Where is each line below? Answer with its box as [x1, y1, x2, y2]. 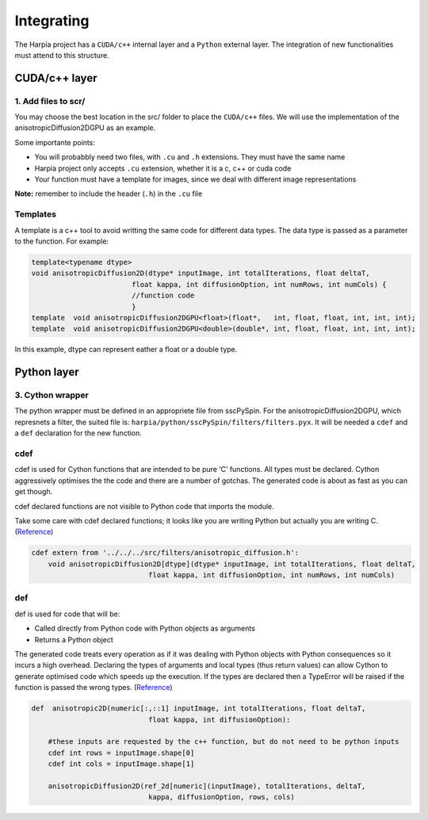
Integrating [14, 12, 90, 29]
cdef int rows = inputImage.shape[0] [48, 748, 195, 757]
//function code [131, 291, 195, 301]
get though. [14, 487, 53, 496]
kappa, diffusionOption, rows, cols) [147, 793, 295, 802]
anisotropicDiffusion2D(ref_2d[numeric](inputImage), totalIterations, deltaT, [48, 781, 366, 791]
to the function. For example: [14, 236, 109, 246]
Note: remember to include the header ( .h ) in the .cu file [14, 189, 203, 198]
